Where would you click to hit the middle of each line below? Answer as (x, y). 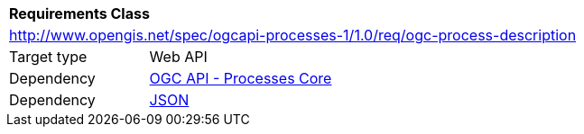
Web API (178, 57)
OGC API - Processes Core (241, 78)
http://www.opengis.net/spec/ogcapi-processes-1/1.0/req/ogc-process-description (293, 35)
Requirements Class (79, 13)
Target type (48, 57)
